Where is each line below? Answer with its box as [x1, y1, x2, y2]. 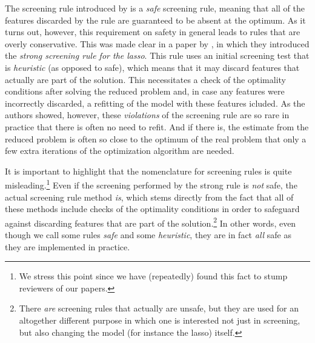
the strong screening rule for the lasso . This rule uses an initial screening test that [5, 49, 310, 62]
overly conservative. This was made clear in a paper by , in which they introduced [5, 37, 310, 50]
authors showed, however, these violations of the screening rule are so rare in [5, 108, 290, 121]
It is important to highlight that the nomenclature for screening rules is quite [5, 164, 292, 177]
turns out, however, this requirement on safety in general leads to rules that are [5, 25, 300, 38]
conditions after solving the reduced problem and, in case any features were [5, 85, 285, 98]
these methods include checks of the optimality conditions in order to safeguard [5, 202, 300, 215]
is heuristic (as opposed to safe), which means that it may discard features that [5, 61, 300, 73]
